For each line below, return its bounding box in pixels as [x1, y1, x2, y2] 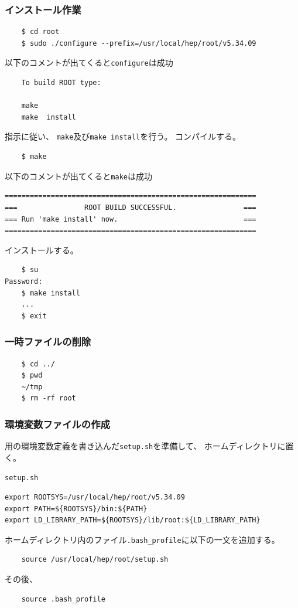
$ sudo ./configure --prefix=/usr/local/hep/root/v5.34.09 [21, 39, 256, 47]
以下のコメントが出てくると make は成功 [5, 169, 152, 182]
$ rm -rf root [21, 394, 76, 403]
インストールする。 [5, 243, 78, 256]
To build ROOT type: [21, 79, 101, 87]
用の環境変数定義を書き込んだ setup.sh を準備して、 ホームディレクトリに [5, 440, 286, 452]
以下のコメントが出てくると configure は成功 [5, 56, 173, 69]
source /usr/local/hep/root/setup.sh [21, 555, 169, 564]
